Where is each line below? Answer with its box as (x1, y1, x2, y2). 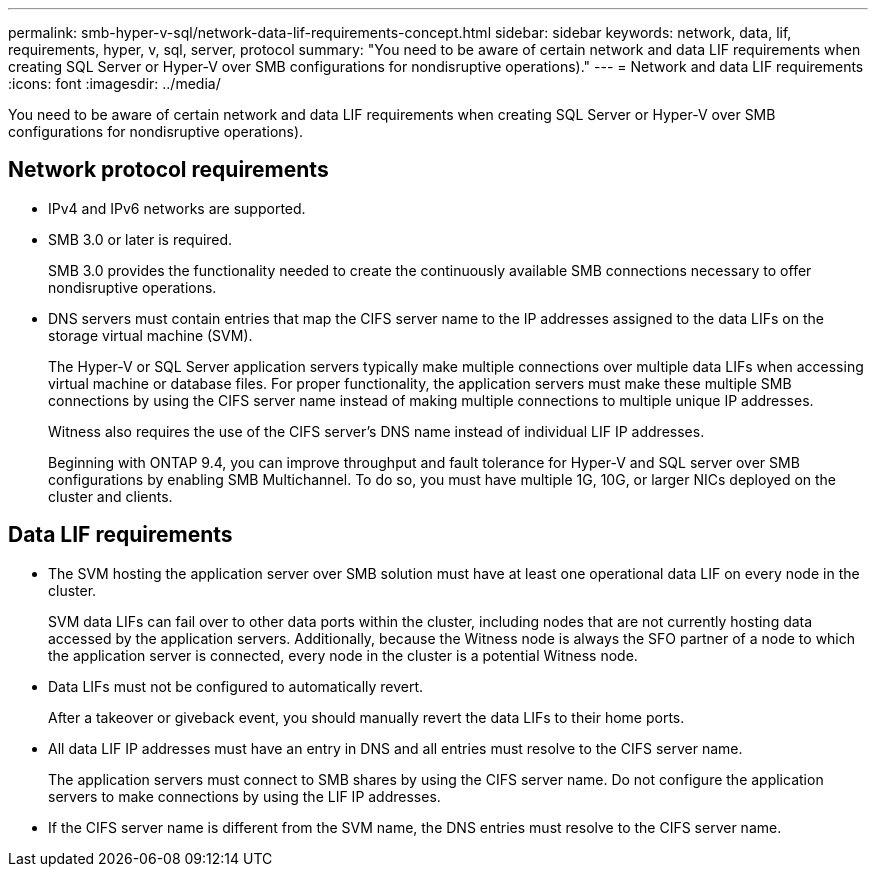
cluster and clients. (48, 487, 173, 505)
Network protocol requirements (8, 157, 329, 183)
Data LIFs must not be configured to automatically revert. (48, 677, 424, 695)
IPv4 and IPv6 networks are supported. (48, 199, 306, 217)
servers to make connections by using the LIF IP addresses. (48, 787, 441, 805)
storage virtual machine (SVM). (48, 326, 253, 344)
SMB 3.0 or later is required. (48, 230, 233, 248)
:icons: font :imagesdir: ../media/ (8, 75, 221, 92)
